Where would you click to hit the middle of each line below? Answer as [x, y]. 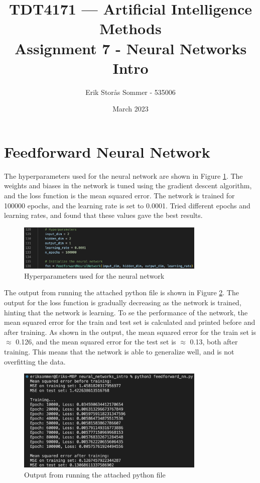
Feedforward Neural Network [107, 151]
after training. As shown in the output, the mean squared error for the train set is [130, 332]
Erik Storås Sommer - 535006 [131, 92]
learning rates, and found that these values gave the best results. [103, 215]
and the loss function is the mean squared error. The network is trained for [119, 195]
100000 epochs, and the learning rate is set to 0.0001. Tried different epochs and [127, 205]
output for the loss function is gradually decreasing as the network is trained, [123, 303]
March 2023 [131, 109]
